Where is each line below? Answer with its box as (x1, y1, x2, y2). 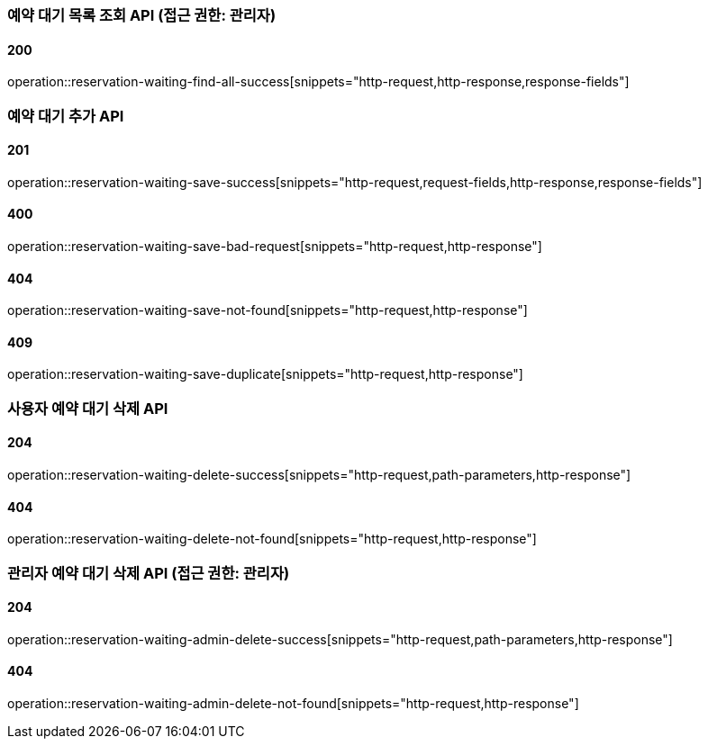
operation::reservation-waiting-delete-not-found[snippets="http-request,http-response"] (7, 531, 537, 547)
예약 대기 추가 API (7, 106, 124, 125)
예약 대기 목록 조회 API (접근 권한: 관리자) (7, 6, 277, 24)
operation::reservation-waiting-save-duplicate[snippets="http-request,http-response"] (7, 366, 523, 382)
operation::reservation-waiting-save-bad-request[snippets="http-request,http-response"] (7, 238, 542, 255)
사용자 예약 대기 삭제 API (7, 399, 168, 418)
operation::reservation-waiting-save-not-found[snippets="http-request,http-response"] (7, 302, 528, 319)
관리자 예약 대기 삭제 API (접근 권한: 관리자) (7, 563, 290, 582)
